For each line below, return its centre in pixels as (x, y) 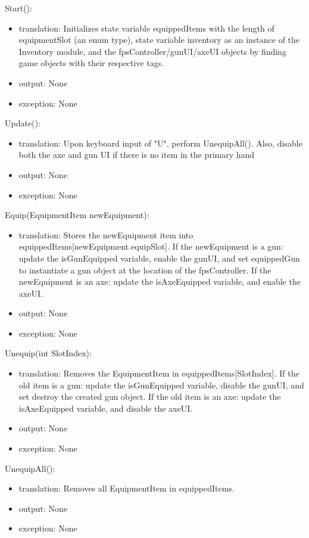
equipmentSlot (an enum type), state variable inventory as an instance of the (159, 40)
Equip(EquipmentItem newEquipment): (77, 215)
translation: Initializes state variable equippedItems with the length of (146, 28)
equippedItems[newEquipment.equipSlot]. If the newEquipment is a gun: (151, 246)
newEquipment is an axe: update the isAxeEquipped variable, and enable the (160, 282)
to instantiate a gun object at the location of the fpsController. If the (145, 270)
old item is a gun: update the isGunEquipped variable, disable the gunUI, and (161, 385)
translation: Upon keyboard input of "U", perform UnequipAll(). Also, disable (160, 143)
